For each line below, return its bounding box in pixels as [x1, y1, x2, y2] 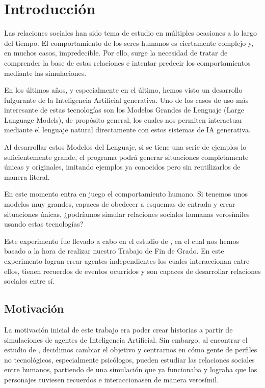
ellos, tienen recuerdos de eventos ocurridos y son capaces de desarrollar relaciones [4, 265, 261, 276]
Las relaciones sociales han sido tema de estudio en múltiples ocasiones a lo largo [4, 27, 257, 38]
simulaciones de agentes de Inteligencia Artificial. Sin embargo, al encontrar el [4, 334, 248, 345]
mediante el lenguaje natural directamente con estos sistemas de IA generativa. [4, 124, 251, 135]
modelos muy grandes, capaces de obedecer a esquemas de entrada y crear [4, 199, 235, 209]
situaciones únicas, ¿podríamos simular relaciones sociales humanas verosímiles [4, 208, 250, 219]
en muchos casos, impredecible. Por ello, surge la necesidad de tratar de [4, 47, 228, 58]
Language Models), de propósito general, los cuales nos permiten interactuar [4, 114, 243, 125]
